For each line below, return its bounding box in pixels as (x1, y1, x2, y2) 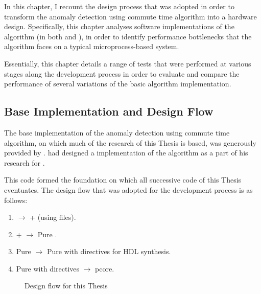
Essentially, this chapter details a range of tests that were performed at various (4, 58, 251, 69)
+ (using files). (30, 212, 76, 222)
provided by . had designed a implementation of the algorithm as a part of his (4, 147, 248, 158)
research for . (4, 157, 45, 168)
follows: (4, 194, 28, 205)
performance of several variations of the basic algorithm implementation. (4, 78, 231, 89)
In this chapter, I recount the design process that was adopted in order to (4, 1, 234, 11)
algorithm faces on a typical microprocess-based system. (4, 41, 179, 52)
